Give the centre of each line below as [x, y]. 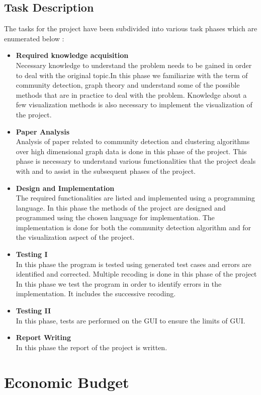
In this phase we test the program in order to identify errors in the [119, 283]
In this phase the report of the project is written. [92, 347]
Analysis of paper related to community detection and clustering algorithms [133, 141]
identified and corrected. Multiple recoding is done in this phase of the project [136, 274]
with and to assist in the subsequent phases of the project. [106, 171]
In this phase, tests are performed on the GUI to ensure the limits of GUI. [130, 320]
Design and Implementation [65, 188]
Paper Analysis [43, 131]
